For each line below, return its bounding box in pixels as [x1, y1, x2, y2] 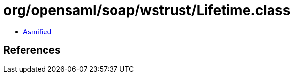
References [3, 44, 61, 57]
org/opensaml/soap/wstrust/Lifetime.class [3, 2, 291, 18]
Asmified [23, 27, 52, 36]
